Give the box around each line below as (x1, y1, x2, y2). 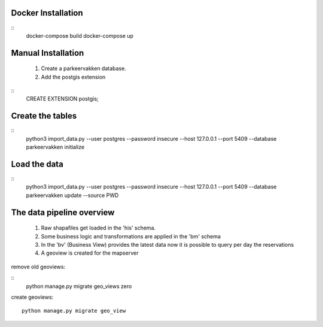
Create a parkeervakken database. (41, 65, 127, 72)
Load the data (11, 159, 64, 169)
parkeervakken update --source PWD (26, 192, 119, 199)
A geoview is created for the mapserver (41, 249, 139, 257)
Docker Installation (11, 8, 83, 18)
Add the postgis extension (41, 73, 106, 80)
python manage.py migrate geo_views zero (26, 282, 132, 290)
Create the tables (11, 111, 77, 121)
